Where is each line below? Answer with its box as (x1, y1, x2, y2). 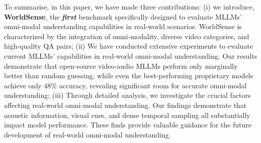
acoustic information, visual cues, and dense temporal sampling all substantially (4, 109, 250, 120)
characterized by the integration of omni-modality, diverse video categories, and (4, 31, 249, 41)
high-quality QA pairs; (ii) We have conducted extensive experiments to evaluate (4, 41, 253, 51)
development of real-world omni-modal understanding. (4, 129, 171, 139)
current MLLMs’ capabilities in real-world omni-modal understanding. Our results (4, 50, 257, 61)
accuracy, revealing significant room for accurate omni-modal (59, 80, 247, 90)
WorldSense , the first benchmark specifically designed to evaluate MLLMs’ (4, 11, 242, 22)
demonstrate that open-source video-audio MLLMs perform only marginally (4, 60, 238, 71)
